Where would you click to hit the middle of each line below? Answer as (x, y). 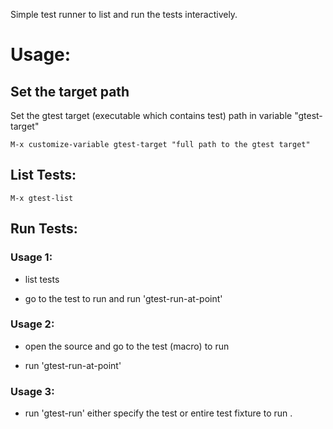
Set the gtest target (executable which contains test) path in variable (151, 115)
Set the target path (70, 91)
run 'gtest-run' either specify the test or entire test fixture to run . (158, 413)
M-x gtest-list (42, 198)
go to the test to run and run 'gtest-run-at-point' (123, 298)
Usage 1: (31, 257)
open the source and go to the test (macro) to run (127, 346)
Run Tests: (44, 229)
